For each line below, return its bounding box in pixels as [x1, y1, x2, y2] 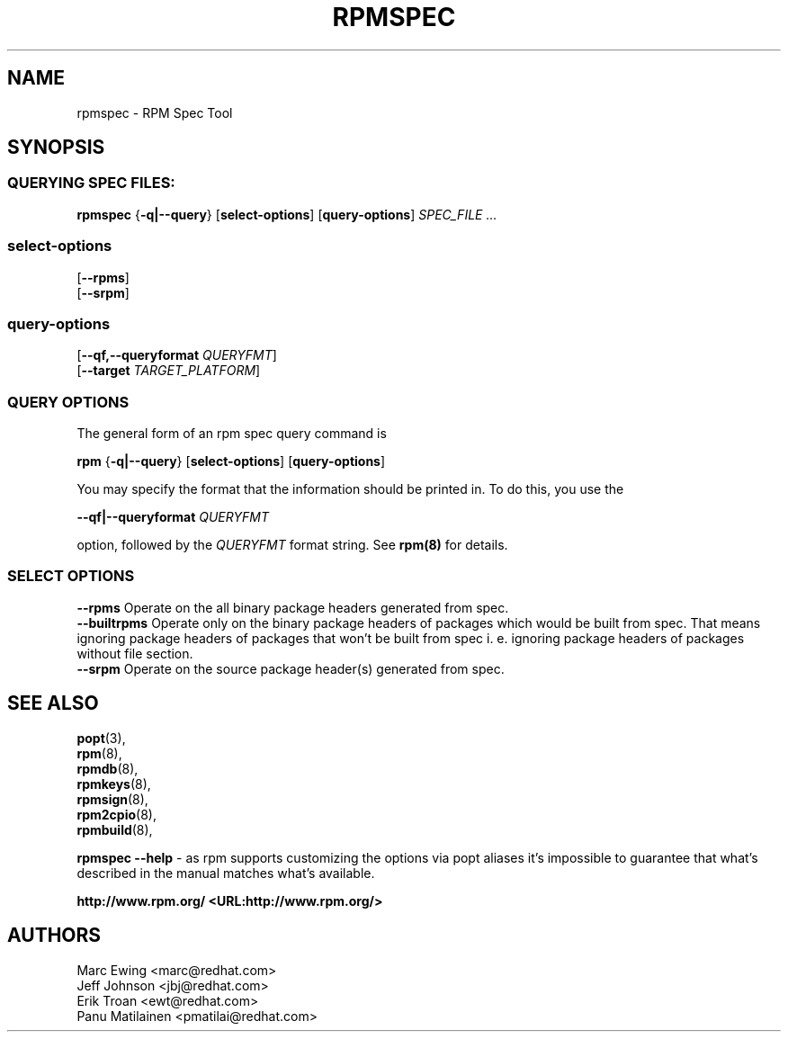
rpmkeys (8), [76, 775, 151, 792]
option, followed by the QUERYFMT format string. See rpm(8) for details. [76, 537, 508, 553]
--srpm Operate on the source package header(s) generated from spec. [76, 660, 505, 676]
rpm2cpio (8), [76, 806, 157, 822]
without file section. [76, 645, 193, 661]
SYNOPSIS [7, 136, 105, 159]
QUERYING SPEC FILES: [7, 174, 175, 193]
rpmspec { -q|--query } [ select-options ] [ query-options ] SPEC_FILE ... [76, 206, 497, 222]
